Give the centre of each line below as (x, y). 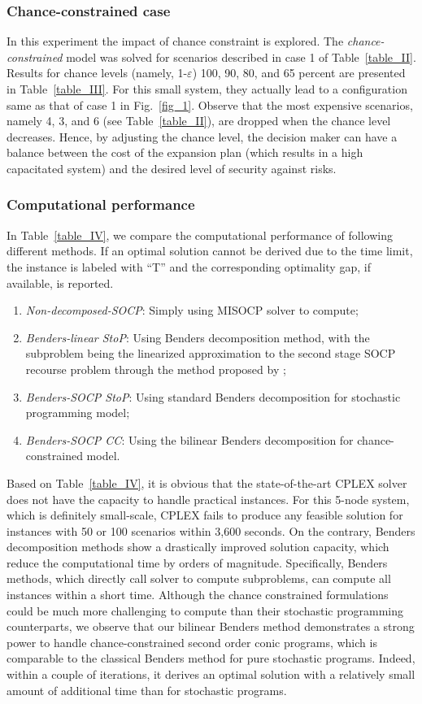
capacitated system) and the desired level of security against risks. (172, 168)
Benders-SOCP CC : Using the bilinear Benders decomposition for (189, 439)
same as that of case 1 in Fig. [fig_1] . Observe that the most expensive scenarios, (210, 104)
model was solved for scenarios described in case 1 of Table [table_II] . (241, 56)
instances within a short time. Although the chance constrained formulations (198, 595)
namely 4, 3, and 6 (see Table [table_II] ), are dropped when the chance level (199, 121)
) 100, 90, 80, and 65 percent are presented (299, 73)
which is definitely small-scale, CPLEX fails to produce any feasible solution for (205, 515)
